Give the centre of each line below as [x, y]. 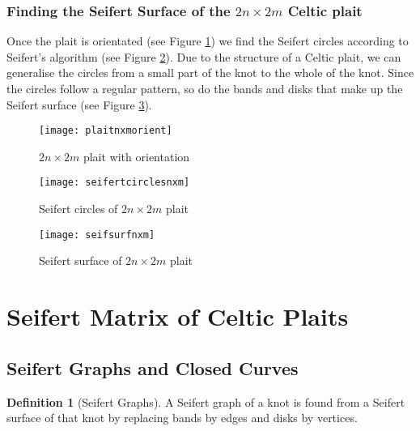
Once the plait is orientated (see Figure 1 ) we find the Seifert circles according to [208, 41]
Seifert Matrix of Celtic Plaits [178, 316]
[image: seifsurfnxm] [97, 235]
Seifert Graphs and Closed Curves [153, 367]
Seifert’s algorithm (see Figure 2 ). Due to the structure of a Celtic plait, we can [204, 56]
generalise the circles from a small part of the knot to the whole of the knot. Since [210, 73]
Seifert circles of [78, 209]
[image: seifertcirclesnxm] [115, 183]
